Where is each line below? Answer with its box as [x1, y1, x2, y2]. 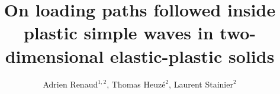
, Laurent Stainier [169, 78, 233, 90]
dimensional [5, 43, 104, 68]
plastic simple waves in [23, 21, 214, 45]
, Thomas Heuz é [107, 78, 166, 90]
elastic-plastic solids [110, 43, 275, 68]
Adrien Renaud [43, 78, 98, 90]
